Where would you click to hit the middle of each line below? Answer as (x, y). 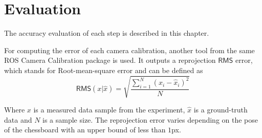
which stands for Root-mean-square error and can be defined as (104, 70)
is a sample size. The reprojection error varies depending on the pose (150, 119)
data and (18, 119)
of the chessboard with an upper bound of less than (85, 130)
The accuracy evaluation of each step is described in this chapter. (107, 33)
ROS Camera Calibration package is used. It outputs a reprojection (110, 60)
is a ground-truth (221, 110)
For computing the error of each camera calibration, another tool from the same (129, 50)
